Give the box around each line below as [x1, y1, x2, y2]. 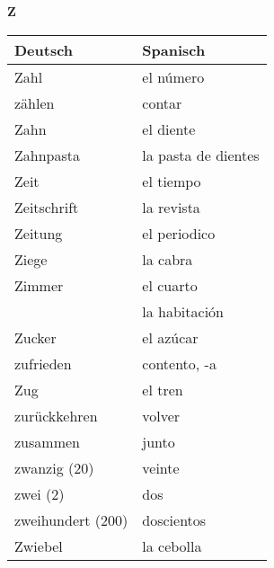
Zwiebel [14, 535, 63, 556]
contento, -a [142, 352, 217, 374]
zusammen [14, 430, 80, 452]
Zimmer [14, 274, 64, 296]
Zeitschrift [14, 196, 79, 217]
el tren [142, 378, 183, 400]
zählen [14, 92, 55, 113]
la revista [142, 196, 200, 217]
